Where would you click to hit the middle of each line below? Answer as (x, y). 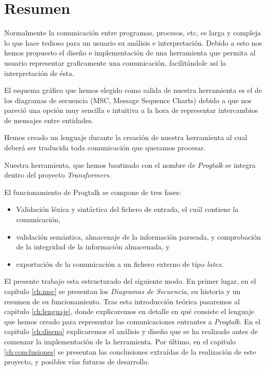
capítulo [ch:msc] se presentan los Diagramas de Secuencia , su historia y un (122, 291)
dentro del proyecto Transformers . (58, 175)
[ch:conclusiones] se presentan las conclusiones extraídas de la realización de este (130, 351)
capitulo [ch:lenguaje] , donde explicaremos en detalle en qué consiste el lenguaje (129, 311)
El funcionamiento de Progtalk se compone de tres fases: (93, 192)
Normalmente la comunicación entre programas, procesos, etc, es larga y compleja (132, 33)
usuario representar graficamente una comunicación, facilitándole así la (115, 62)
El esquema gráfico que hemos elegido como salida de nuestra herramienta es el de (133, 90)
